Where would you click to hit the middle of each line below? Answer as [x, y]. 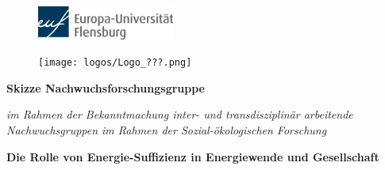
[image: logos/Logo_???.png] [115, 63]
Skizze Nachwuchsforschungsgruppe [106, 87]
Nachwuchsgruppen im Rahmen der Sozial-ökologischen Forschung [167, 129]
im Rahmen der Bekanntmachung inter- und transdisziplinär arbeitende [180, 114]
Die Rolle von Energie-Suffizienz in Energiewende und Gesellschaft [193, 156]
